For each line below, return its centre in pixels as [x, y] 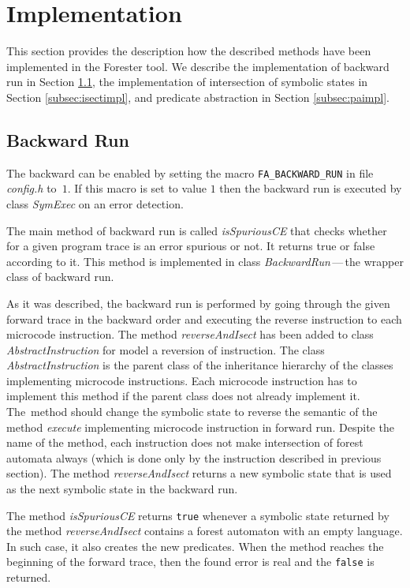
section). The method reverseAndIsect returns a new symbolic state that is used [199, 473]
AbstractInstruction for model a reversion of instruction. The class [166, 349]
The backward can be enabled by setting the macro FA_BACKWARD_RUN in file [190, 172]
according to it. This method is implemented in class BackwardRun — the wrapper [205, 261]
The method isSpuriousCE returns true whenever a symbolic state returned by [198, 515]
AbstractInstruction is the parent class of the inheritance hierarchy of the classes [200, 365]
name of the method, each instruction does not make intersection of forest [185, 442]
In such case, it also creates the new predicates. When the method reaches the [195, 546]
